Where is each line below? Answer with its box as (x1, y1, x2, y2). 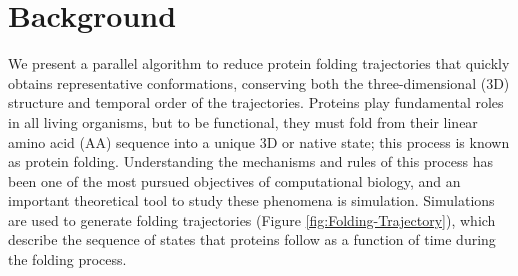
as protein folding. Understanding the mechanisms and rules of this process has (8, 151, 494, 172)
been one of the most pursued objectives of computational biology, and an (8, 170, 461, 191)
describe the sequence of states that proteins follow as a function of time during (8, 229, 496, 250)
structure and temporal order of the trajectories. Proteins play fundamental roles (8, 92, 504, 113)
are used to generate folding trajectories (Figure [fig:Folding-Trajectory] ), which (8, 209, 496, 230)
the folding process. (8, 249, 127, 270)
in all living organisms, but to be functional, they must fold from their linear (8, 111, 478, 132)
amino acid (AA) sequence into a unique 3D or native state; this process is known (8, 131, 510, 152)
